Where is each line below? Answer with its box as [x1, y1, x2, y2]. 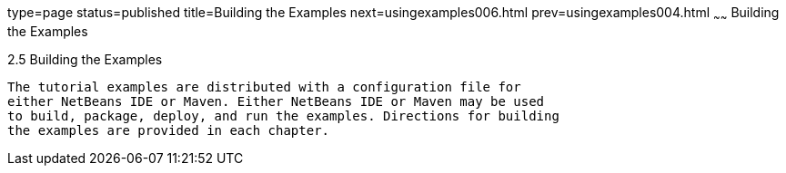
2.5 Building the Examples [7, 51, 163, 67]
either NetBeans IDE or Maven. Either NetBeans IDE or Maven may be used [7, 93, 545, 109]
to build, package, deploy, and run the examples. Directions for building [7, 108, 559, 123]
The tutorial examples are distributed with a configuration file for [7, 79, 521, 94]
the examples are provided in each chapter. [7, 122, 330, 138]
